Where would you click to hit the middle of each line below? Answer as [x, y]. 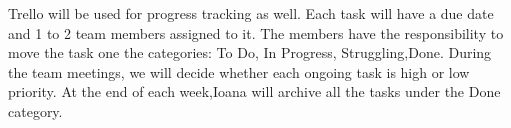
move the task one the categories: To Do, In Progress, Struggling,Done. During [250, 52]
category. [35, 110]
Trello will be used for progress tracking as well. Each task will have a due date [251, 13]
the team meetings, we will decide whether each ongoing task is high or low [239, 71]
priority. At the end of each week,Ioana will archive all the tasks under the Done [254, 91]
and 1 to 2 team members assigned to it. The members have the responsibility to [256, 32]
